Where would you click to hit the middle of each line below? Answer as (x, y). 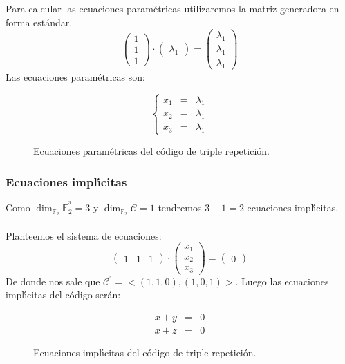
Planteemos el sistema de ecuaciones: (84, 235)
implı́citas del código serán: (63, 295)
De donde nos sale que (53, 281)
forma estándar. (39, 22)
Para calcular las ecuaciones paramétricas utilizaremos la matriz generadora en (172, 8)
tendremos (180, 208)
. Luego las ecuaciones (282, 281)
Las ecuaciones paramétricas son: (75, 76)
